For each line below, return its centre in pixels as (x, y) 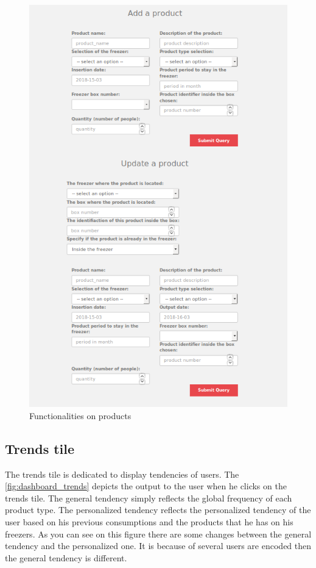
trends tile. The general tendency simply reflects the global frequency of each (149, 498)
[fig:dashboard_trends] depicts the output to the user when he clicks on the (146, 486)
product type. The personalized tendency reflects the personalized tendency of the (158, 510)
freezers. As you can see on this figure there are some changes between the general (158, 534)
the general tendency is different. (66, 557)
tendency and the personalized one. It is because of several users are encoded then (158, 546)
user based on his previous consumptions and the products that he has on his (149, 522)
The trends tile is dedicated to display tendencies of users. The (122, 474)
